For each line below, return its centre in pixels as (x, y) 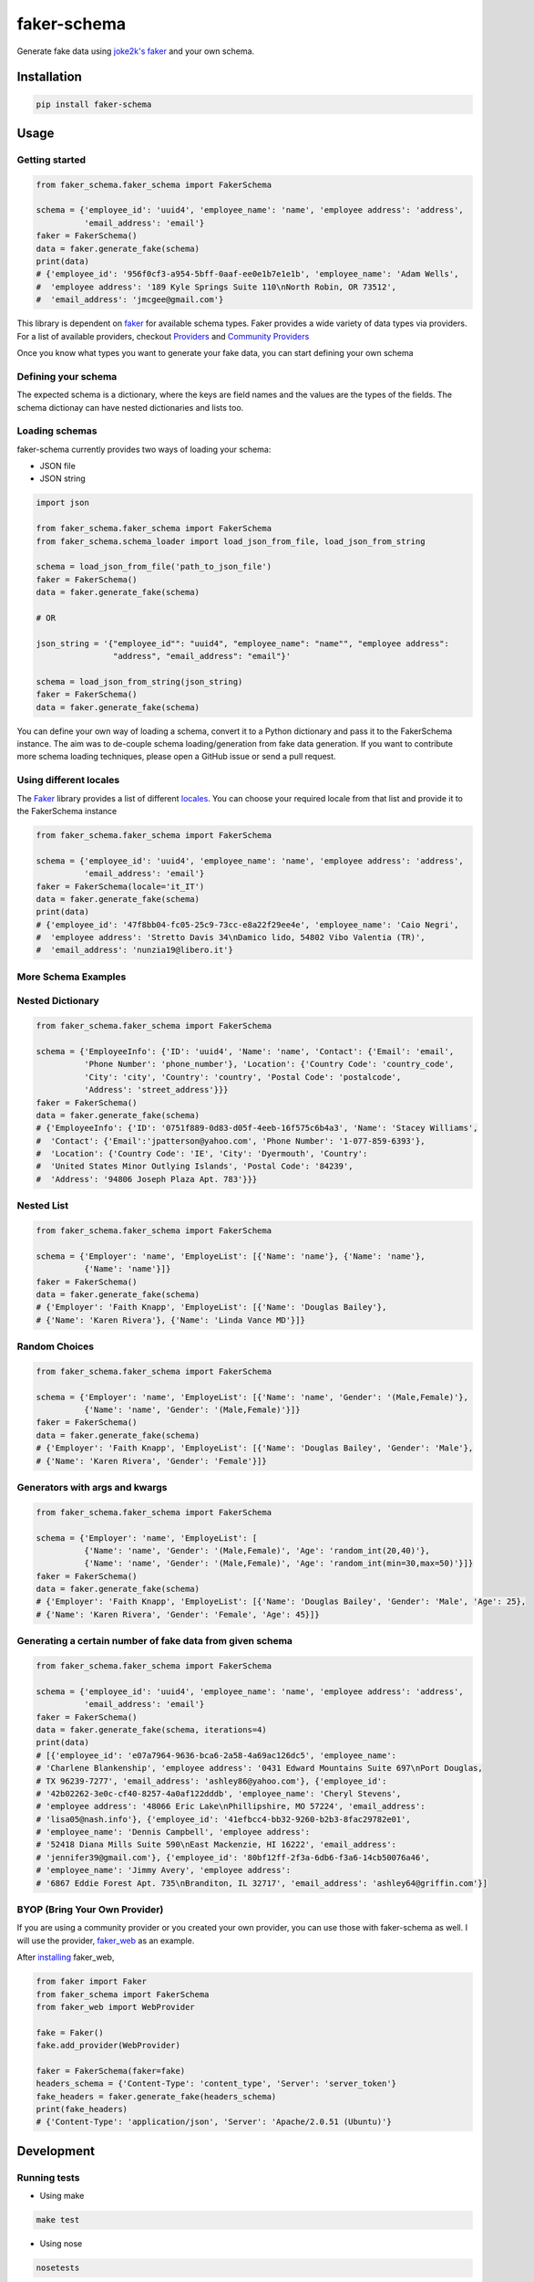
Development (56, 2151)
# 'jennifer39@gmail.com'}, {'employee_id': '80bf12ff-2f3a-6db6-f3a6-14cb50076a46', (233, 1857)
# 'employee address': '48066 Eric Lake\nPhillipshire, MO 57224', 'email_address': (231, 1806)
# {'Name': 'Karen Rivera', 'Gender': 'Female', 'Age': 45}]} (178, 1614)
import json (63, 503)
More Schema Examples (72, 977)
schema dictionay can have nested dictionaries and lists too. (130, 407)
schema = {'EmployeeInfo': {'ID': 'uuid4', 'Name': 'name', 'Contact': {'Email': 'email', (245, 1051)
